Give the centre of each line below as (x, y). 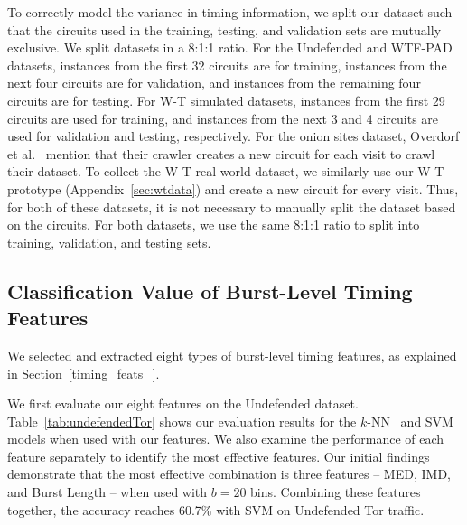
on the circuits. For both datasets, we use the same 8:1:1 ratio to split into (214, 225)
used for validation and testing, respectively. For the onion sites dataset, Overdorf (233, 136)
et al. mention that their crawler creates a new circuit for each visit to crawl (221, 153)
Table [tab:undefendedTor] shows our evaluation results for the (182, 421)
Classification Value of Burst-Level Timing (210, 291)
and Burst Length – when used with (107, 492)
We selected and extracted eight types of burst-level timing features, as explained (232, 355)
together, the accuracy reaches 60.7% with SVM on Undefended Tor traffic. (216, 509)
